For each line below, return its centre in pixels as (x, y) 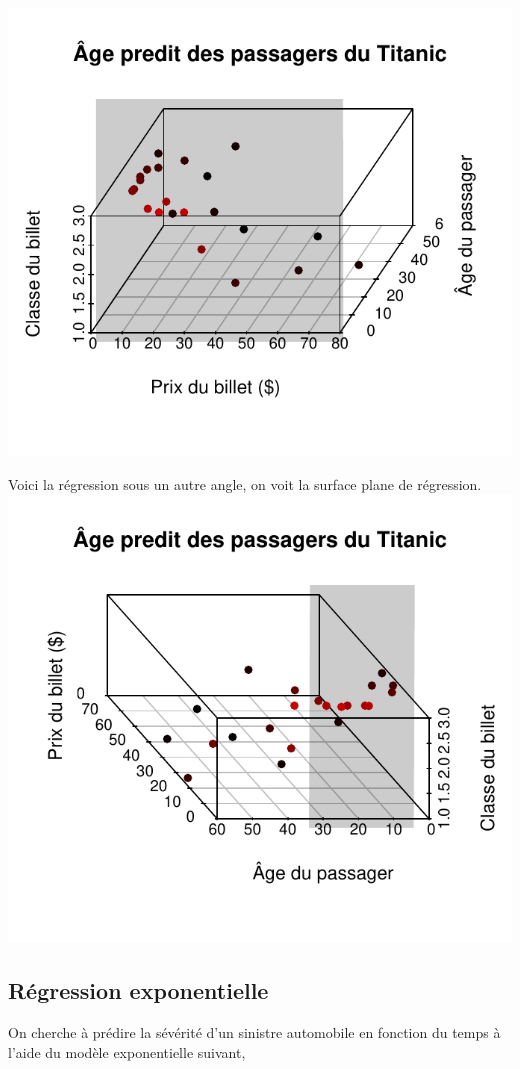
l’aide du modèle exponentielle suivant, (127, 1051)
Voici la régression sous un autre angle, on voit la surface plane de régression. (245, 483)
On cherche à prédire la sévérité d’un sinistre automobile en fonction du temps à (254, 1031)
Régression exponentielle (138, 990)
